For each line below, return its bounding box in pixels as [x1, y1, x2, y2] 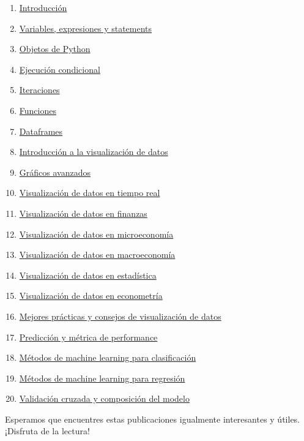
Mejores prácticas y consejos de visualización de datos [19, 309, 221, 322]
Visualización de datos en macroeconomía [19, 248, 176, 261]
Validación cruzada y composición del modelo [19, 392, 190, 405]
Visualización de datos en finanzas [19, 206, 147, 219]
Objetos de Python [19, 42, 91, 55]
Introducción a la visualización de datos [19, 145, 168, 158]
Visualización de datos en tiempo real [19, 186, 160, 199]
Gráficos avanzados [19, 165, 91, 178]
